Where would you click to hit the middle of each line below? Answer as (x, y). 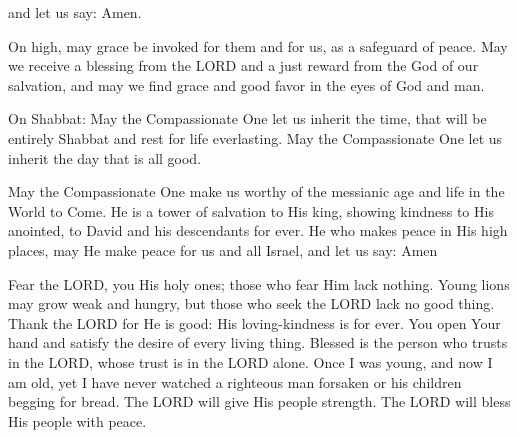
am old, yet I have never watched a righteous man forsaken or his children (235, 381)
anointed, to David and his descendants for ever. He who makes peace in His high (258, 230)
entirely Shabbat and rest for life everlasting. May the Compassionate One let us (255, 137)
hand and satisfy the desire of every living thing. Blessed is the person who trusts (258, 342)
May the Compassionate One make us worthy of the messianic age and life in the (256, 191)
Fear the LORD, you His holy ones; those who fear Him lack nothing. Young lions (259, 283)
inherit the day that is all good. (105, 157)
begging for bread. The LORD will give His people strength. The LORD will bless (259, 401)
